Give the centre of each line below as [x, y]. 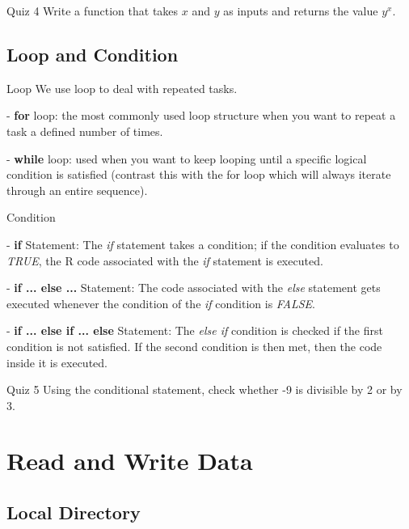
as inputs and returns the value [301, 11]
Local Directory [74, 512]
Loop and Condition [93, 54]
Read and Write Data [130, 461]
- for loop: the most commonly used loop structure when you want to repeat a [201, 115]
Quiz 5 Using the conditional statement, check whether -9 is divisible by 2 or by [204, 389]
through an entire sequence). [77, 190]
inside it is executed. [57, 362]
